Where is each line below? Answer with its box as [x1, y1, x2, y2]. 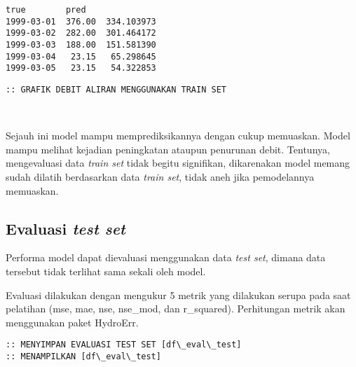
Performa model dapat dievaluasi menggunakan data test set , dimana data [6, 250, 326, 265]
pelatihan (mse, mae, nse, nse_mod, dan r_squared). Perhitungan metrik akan [6, 301, 345, 316]
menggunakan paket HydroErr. [6, 314, 139, 329]
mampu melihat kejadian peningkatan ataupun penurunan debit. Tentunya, [6, 141, 330, 156]
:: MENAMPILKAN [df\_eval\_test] [6, 351, 161, 361]
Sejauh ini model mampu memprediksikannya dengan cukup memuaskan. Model [6, 128, 350, 143]
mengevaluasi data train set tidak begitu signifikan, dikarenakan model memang [6, 155, 350, 170]
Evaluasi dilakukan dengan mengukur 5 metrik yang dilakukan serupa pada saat [6, 287, 351, 302]
